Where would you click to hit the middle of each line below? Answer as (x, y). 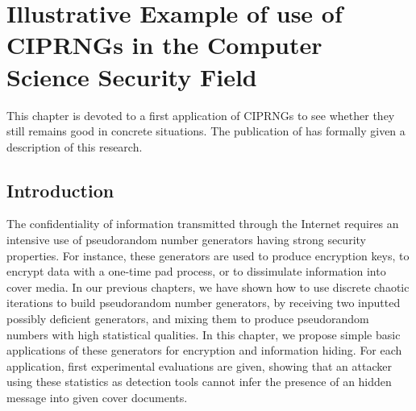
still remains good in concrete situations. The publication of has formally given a (206, 131)
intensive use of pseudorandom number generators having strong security (186, 240)
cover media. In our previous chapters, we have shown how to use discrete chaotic (208, 286)
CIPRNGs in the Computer (164, 45)
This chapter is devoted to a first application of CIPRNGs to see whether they (201, 115)
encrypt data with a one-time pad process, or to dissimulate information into (196, 271)
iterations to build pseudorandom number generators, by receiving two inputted (204, 303)
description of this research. (75, 146)
